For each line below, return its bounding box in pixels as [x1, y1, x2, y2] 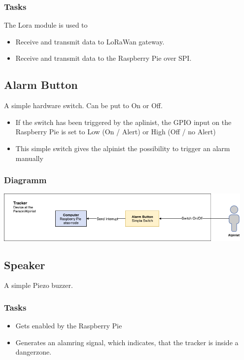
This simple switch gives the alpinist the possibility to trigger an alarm [15, 143, 230, 153]
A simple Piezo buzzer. [4, 280, 73, 290]
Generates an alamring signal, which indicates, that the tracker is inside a [15, 337, 239, 347]
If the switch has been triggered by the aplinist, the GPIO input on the [15, 117, 232, 127]
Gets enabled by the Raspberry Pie [15, 320, 122, 331]
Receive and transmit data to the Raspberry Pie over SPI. [15, 53, 192, 63]
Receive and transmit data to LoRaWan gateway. [15, 36, 165, 46]
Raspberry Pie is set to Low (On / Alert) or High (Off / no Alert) [15, 126, 216, 137]
